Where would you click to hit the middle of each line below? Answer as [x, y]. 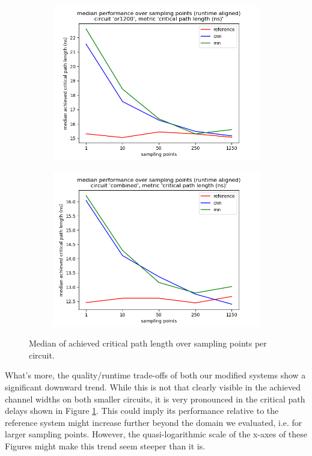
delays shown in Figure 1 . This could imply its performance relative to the [142, 411]
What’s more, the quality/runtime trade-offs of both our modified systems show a [155, 375]
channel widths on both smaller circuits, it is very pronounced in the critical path [155, 399]
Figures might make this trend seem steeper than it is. [105, 445]
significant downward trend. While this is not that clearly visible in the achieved [153, 387]
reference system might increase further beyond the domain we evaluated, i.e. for [154, 422]
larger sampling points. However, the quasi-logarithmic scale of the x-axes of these [156, 434]
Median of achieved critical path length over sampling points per [148, 343]
